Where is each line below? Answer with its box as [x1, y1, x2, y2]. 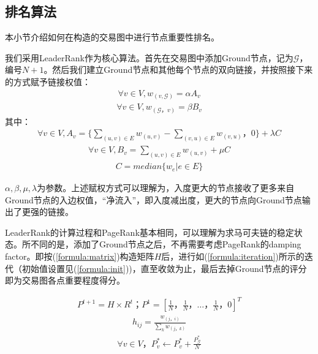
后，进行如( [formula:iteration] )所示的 [161, 250, 305, 263]
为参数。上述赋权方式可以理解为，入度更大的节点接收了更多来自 [37, 181, 295, 194]
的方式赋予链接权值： [5, 75, 91, 88]
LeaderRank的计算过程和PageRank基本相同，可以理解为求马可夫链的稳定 [5, 225, 294, 238]
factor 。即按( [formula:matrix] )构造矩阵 [5, 250, 154, 263]
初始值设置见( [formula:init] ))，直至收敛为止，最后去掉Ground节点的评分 [21, 262, 307, 274]
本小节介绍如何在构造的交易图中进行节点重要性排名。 [5, 31, 219, 43]
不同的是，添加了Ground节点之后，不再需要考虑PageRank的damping [30, 238, 301, 250]
